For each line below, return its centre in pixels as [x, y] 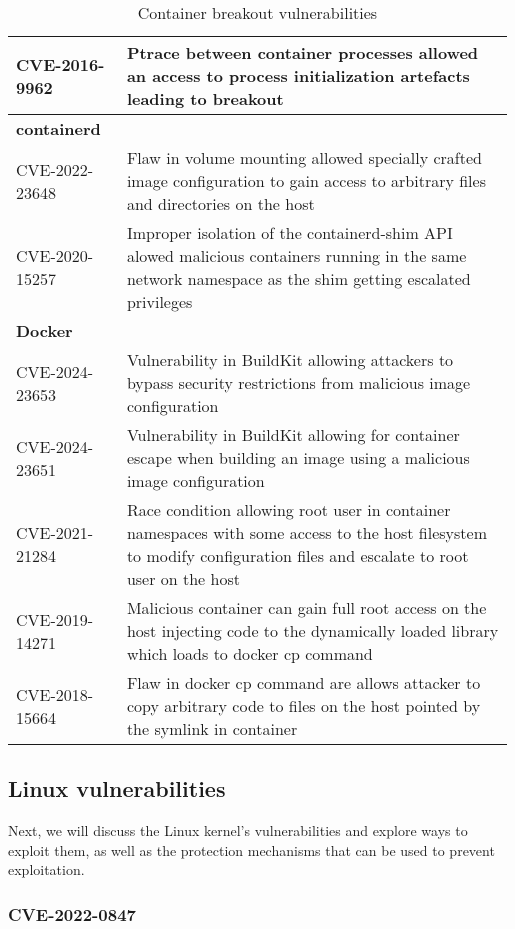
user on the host [183, 578]
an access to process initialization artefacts [298, 75]
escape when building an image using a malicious [298, 457]
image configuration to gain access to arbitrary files [306, 180]
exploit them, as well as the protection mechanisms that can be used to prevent [251, 849]
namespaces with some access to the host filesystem [307, 532]
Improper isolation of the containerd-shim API [289, 232]
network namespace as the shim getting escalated [298, 278]
